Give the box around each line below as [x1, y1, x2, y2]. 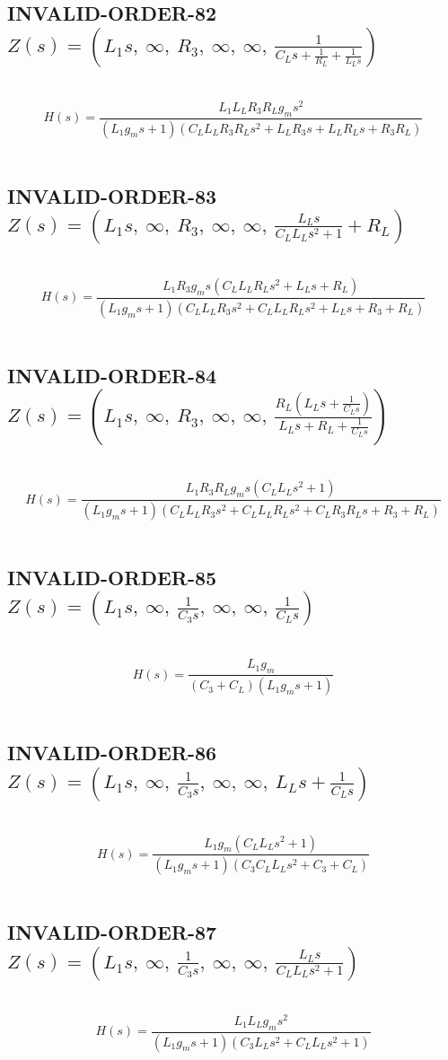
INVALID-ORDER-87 [7, 918, 217, 946]
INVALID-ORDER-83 [7, 181, 217, 209]
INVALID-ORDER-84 [7, 361, 217, 389]
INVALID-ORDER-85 [7, 564, 217, 591]
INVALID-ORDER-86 [7, 739, 217, 767]
